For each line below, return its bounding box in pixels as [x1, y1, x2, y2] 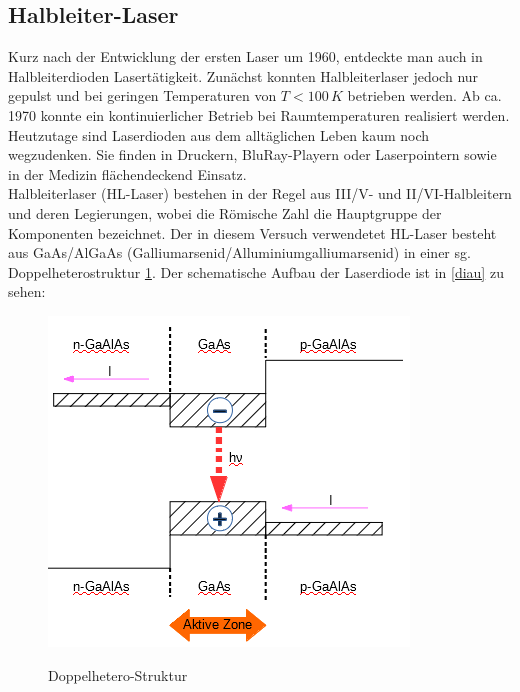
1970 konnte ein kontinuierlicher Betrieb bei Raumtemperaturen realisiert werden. [8, 104, 510, 125]
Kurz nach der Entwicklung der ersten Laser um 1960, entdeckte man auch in [8, 46, 483, 67]
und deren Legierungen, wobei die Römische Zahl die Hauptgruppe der [8, 202, 442, 223]
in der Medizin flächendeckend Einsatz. [8, 163, 247, 184]
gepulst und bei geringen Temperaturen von [8, 85, 277, 106]
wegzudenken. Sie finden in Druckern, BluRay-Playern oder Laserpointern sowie [8, 144, 497, 165]
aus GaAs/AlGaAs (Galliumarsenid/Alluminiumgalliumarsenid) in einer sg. [8, 242, 471, 263]
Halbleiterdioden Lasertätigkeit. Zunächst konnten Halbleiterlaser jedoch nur [8, 65, 479, 86]
